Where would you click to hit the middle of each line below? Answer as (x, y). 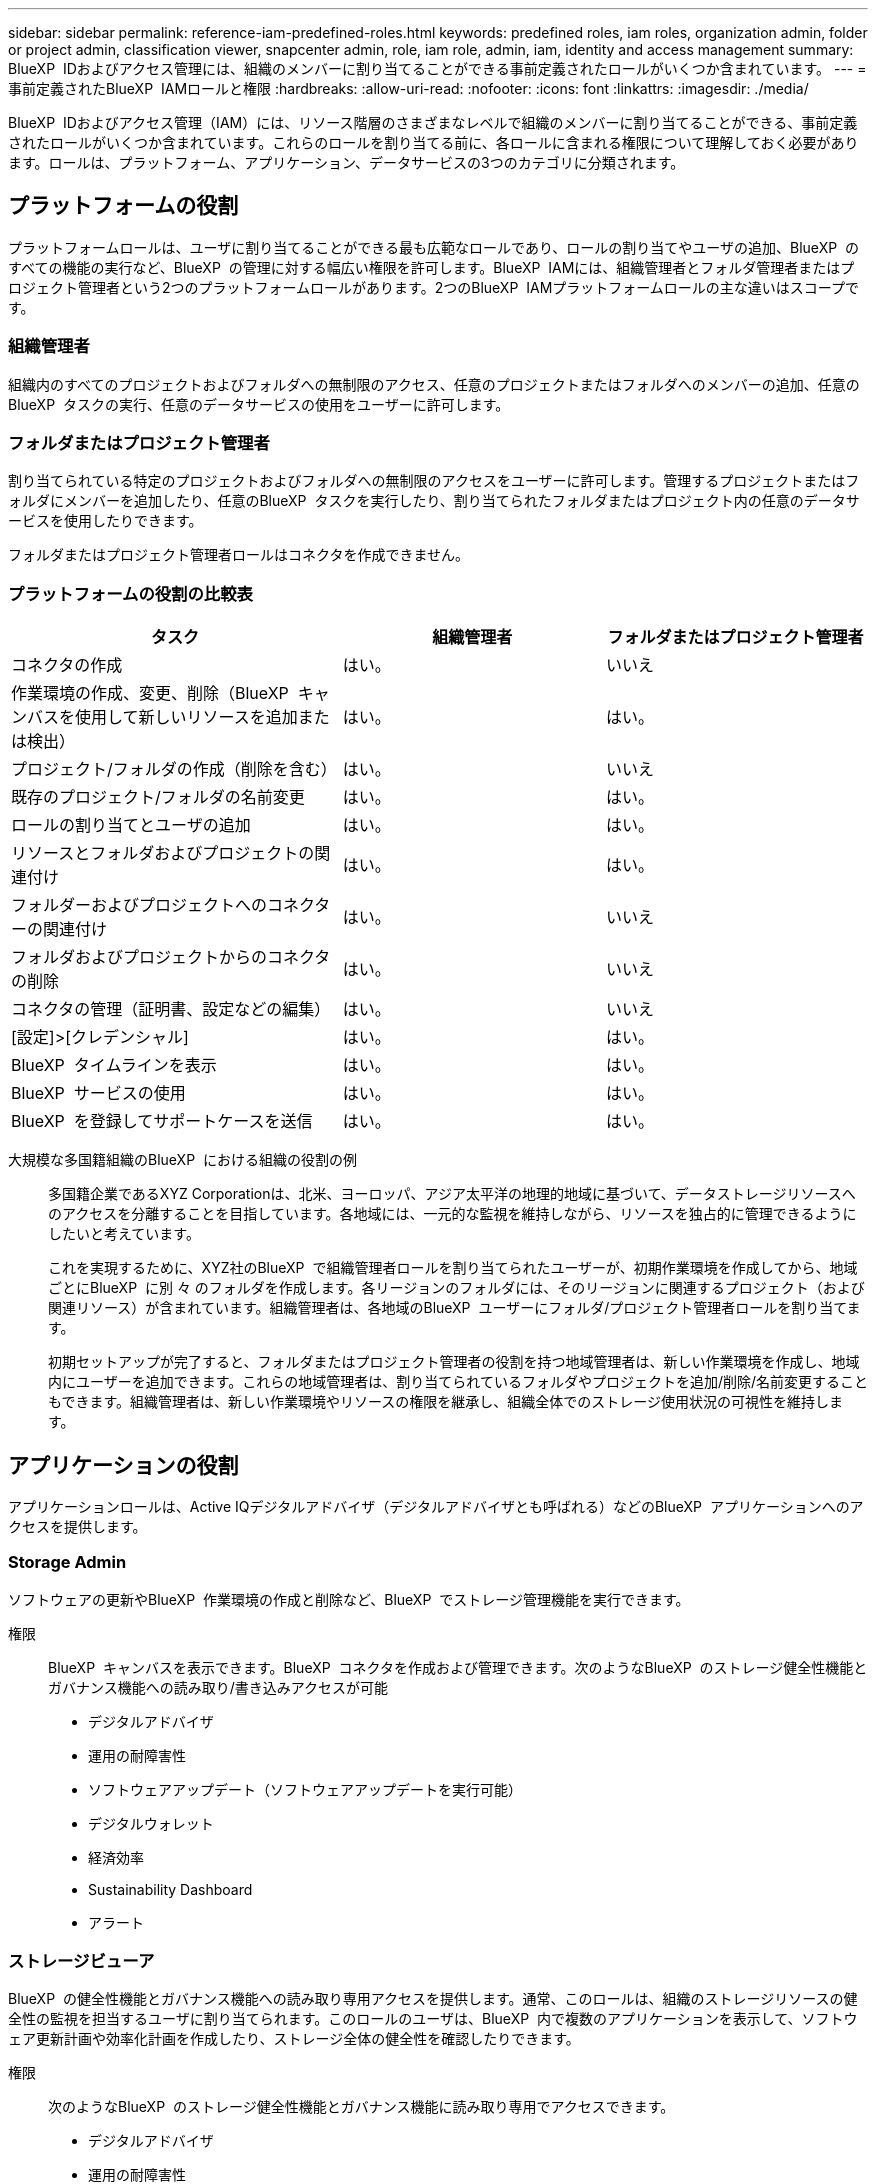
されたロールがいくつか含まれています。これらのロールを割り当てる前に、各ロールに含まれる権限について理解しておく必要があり (433, 142)
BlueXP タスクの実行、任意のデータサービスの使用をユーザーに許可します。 (259, 404)
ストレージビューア (81, 1961)
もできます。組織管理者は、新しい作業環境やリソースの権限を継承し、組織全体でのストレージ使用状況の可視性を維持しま (446, 1402)
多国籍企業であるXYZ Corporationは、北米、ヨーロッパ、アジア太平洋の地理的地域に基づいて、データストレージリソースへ (452, 1194)
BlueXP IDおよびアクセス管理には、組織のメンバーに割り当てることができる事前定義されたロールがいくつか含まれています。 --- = (437, 68)
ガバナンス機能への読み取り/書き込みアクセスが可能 (218, 1687)
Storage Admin (67, 1562)
